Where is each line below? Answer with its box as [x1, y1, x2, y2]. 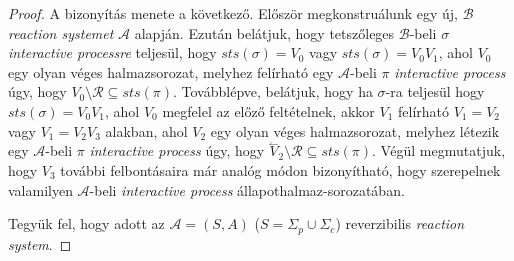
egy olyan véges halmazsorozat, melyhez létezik [210, 120, 500, 141]
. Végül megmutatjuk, [372, 140, 506, 161]
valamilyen [8, 179, 73, 200]
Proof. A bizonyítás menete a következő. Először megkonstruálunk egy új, [8, 3, 458, 23]
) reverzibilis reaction [335, 213, 465, 234]
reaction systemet [8, 22, 114, 43]
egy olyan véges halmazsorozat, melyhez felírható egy [8, 61, 334, 82]
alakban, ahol [105, 120, 188, 141]
